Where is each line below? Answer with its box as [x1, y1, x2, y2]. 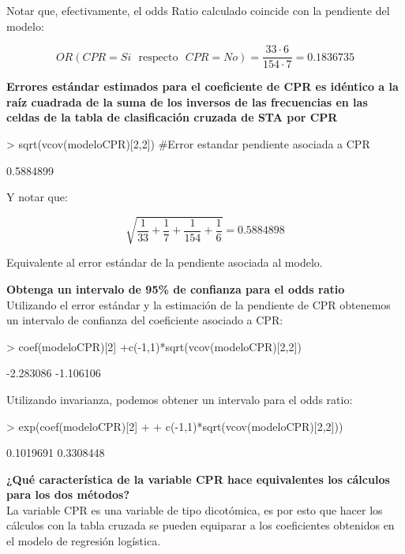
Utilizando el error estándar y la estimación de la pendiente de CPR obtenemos [6, 296, 391, 313]
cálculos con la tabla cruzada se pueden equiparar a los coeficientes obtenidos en [6, 517, 395, 533]
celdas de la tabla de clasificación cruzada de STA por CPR [6, 109, 338, 125]
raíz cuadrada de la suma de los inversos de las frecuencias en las [6, 93, 368, 110]
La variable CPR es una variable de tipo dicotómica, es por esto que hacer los [6, 501, 383, 518]
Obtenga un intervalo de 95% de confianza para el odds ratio [6, 280, 345, 297]
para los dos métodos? [6, 486, 130, 503]
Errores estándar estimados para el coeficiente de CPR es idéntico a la [6, 78, 399, 95]
